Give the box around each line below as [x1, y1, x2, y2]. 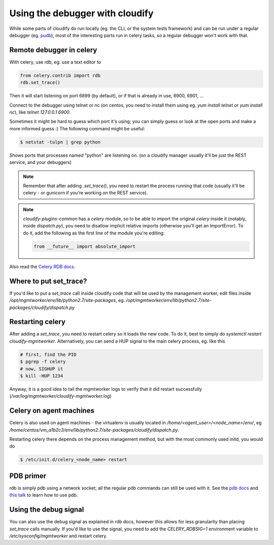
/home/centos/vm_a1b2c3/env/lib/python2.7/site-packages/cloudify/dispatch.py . [9, 427, 180, 433]
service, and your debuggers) [9, 159, 72, 165]
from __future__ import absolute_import [33, 244, 135, 249]
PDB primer [9, 471, 47, 480]
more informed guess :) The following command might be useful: [9, 125, 145, 131]
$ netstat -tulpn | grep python [20, 139, 101, 145]
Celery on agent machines [9, 406, 95, 415]
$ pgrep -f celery [20, 359, 66, 365]
